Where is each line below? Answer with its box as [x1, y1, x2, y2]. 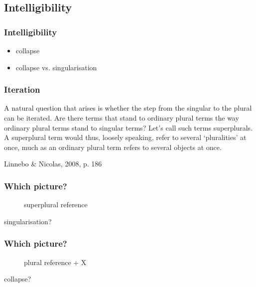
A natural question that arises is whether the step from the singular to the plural [4, 103, 252, 113]
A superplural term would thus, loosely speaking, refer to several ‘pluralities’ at [4, 132, 247, 143]
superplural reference [24, 199, 88, 210]
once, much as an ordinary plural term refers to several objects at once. [4, 142, 222, 152]
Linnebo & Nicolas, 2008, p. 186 [4, 158, 102, 169]
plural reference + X [24, 257, 87, 267]
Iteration [4, 83, 40, 96]
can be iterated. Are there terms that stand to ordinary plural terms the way [4, 113, 239, 123]
